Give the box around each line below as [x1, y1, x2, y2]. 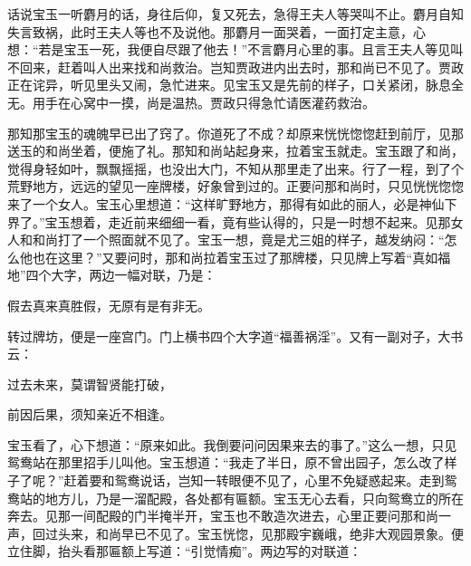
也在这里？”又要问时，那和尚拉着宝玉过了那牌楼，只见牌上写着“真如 [32, 247, 438, 266]
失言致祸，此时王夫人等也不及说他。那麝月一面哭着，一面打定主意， [7, 22, 413, 41]
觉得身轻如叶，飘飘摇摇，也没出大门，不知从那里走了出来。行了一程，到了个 [7, 158, 464, 177]
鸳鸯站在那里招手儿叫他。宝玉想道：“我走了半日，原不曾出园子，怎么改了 [7, 453, 445, 472]
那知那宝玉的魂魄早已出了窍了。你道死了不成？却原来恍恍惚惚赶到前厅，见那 [7, 123, 464, 142]
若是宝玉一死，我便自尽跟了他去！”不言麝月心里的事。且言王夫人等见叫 [38, 40, 464, 59]
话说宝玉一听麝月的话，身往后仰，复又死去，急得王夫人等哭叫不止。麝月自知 [7, 5, 464, 23]
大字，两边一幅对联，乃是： [51, 265, 216, 284]
